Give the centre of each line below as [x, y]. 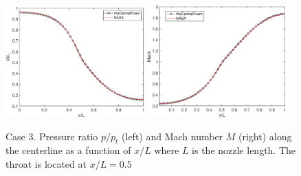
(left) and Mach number [172, 136]
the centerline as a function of [68, 150]
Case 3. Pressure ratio [52, 136]
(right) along [265, 136]
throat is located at [46, 164]
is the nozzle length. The [244, 150]
